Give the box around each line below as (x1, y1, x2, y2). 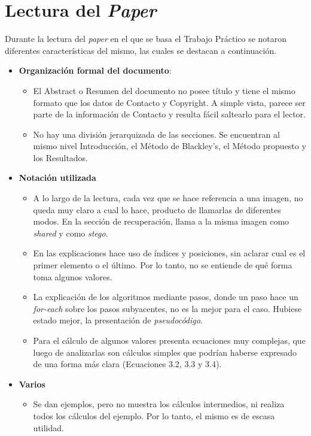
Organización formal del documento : (19, 64, 172, 77)
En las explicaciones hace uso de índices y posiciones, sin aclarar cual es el (33, 247, 306, 259)
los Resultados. (33, 151, 89, 163)
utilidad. (33, 421, 64, 434)
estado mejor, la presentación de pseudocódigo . (33, 314, 203, 326)
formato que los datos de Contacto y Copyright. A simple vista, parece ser (33, 96, 306, 108)
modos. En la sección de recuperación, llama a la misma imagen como (33, 215, 289, 228)
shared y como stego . (33, 226, 108, 239)
